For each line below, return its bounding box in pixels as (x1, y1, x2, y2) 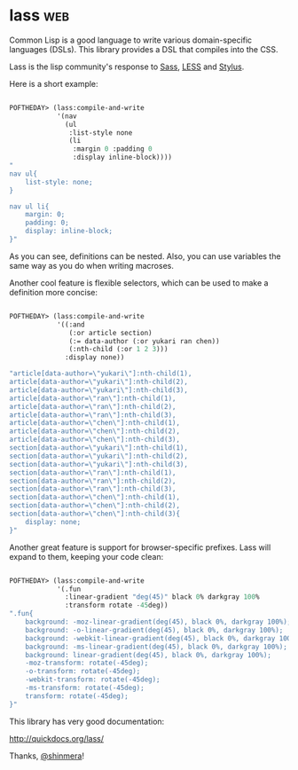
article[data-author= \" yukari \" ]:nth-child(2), (9, 378, 189, 387)
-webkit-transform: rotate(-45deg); (25, 675, 161, 684)
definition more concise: (9, 287, 98, 297)
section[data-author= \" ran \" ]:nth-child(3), (9, 484, 176, 493)
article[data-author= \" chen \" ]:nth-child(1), (9, 419, 180, 428)
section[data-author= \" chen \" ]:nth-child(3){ (9, 509, 180, 519)
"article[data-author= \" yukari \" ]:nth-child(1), (9, 369, 192, 378)
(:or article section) (68, 328, 153, 337)
